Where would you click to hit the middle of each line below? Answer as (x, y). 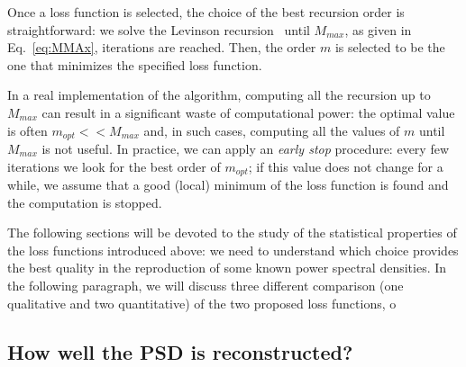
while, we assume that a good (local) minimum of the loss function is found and (228, 185)
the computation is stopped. (85, 202)
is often (27, 130)
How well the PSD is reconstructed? (180, 351)
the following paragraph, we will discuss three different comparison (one (206, 286)
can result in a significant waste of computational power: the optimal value (248, 112)
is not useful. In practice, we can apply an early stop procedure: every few (246, 149)
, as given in (378, 29)
